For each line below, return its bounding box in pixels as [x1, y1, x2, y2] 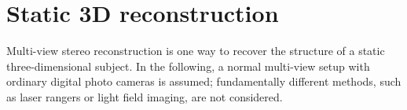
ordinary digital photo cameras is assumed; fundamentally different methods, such [6, 73, 401, 90]
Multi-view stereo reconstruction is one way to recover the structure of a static [6, 42, 385, 59]
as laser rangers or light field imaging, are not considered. [6, 88, 283, 104]
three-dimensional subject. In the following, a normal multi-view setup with [6, 57, 370, 74]
